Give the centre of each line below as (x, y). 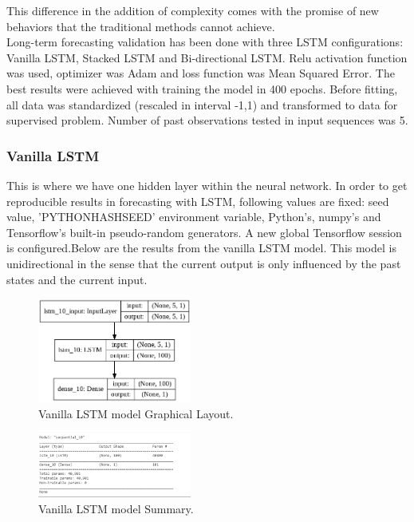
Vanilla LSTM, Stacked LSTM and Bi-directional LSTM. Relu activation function (207, 57)
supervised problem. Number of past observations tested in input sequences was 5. (207, 120)
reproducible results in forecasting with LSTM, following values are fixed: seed (198, 201)
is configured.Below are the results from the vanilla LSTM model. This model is (201, 248)
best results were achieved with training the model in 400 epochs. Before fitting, (202, 88)
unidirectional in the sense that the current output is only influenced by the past (204, 263)
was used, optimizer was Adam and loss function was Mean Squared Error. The (201, 73)
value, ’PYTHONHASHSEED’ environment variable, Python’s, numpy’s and (194, 217)
